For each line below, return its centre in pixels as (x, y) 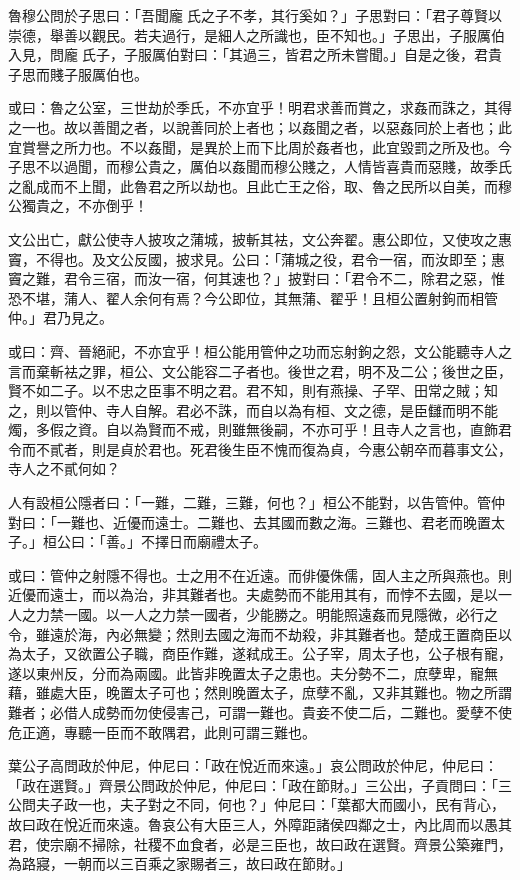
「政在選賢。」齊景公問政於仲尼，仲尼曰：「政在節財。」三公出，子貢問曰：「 (253, 784)
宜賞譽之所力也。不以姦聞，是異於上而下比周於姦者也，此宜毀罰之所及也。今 (260, 146)
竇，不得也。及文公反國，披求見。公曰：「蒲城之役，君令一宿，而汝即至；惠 (256, 258)
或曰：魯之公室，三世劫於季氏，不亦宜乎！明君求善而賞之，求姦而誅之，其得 (260, 107)
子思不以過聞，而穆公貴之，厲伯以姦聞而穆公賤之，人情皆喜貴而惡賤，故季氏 (260, 166)
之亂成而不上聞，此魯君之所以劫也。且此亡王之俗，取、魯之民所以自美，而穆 (260, 185)
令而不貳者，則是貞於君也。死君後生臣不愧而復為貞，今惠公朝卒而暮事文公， (260, 448)
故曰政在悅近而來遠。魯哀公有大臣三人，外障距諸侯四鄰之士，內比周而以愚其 (260, 823)
